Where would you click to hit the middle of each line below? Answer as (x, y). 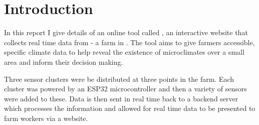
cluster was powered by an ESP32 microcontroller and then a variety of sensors (125, 89)
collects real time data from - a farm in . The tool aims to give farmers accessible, (129, 42)
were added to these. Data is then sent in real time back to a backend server (121, 98)
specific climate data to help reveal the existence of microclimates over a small (124, 52)
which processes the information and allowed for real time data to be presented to (130, 108)
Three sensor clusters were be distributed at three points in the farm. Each (119, 79)
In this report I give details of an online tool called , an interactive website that (126, 32)
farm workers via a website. (46, 118)
